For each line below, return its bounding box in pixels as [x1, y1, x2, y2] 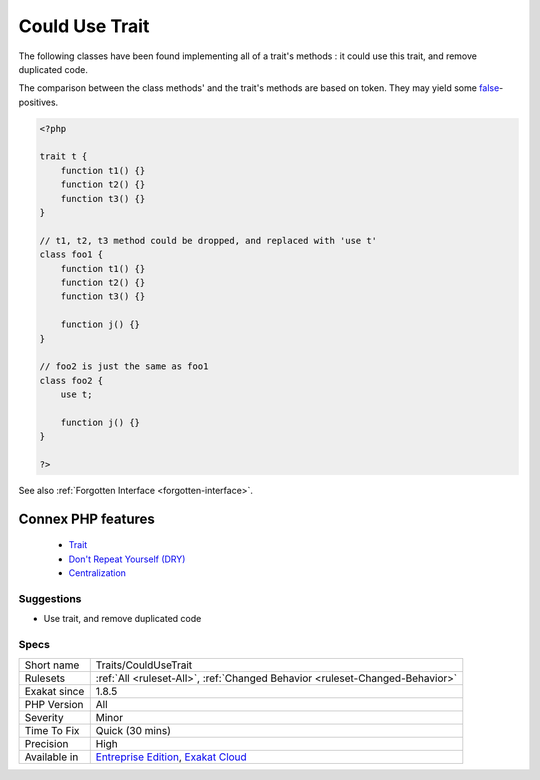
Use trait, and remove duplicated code [43, 613, 202, 625]
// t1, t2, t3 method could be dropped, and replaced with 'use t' [39, 235, 378, 246]
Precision [24, 736, 69, 750]
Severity [24, 710, 64, 724]
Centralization [68, 567, 127, 579]
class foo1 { [39, 249, 104, 260]
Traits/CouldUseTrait [95, 658, 193, 672]
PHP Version [24, 697, 84, 711]
